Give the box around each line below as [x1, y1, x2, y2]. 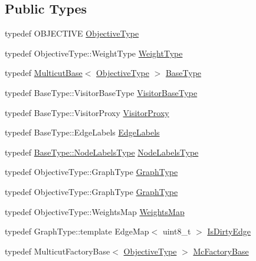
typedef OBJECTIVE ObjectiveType [5, 27, 139, 39]
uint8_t [162, 225, 191, 237]
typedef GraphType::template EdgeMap [5, 225, 149, 237]
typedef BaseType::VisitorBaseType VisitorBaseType [5, 86, 198, 98]
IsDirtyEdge [207, 225, 251, 237]
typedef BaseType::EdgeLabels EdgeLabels [5, 126, 160, 138]
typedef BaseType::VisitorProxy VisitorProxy [5, 106, 169, 118]
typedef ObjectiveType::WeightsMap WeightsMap [5, 205, 185, 217]
